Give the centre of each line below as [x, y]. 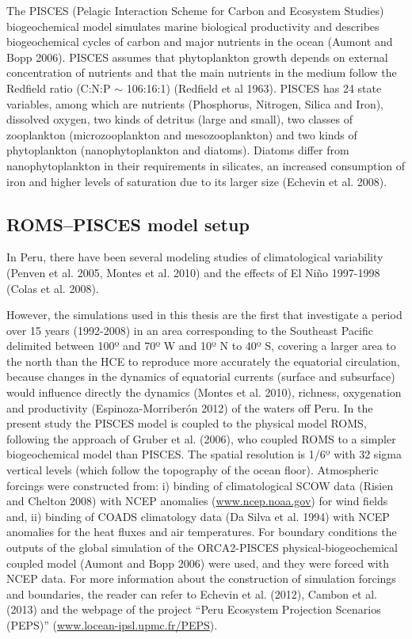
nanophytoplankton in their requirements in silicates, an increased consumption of [206, 165]
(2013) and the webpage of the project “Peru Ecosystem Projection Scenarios [194, 609]
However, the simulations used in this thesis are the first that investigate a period [204, 315]
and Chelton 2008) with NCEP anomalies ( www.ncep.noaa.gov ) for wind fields [197, 501]
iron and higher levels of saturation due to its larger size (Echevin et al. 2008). [197, 181]
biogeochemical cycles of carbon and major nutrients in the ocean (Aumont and [200, 42]
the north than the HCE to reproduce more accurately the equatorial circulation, [203, 361]
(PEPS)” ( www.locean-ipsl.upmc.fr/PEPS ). [112, 624]
